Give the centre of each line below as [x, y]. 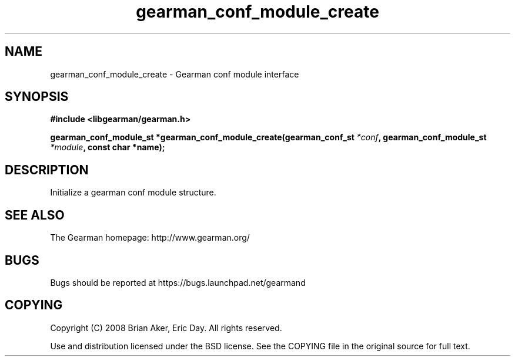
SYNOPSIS [37, 97]
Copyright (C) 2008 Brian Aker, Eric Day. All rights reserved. [166, 328]
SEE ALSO [35, 215]
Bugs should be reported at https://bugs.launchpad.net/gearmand [178, 282]
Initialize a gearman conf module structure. [133, 193]
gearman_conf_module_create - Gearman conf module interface [175, 74]
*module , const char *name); [108, 147]
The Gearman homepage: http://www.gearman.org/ [150, 238]
